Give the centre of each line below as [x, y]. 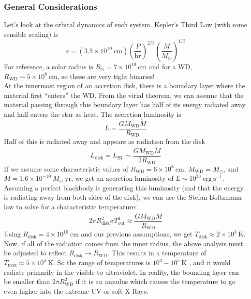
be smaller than [27, 281]
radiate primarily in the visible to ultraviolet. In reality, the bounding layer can [121, 272]
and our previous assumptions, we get [137, 234]
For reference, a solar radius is [49, 66]
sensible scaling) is [31, 34]
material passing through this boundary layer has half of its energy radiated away [125, 104]
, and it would [210, 262]
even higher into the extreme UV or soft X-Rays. [76, 291]
